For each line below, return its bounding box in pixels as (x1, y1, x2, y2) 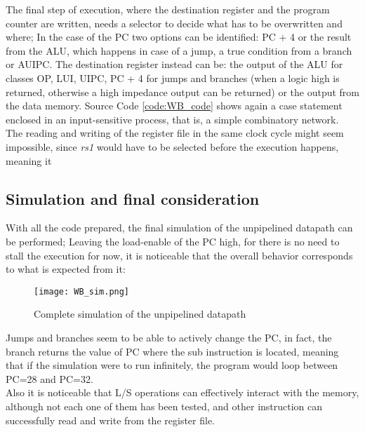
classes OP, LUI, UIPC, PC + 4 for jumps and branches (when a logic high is (6, 70, 340, 85)
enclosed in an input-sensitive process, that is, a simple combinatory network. (6, 112, 339, 126)
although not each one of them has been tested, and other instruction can (6, 398, 323, 413)
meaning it (6, 153, 52, 168)
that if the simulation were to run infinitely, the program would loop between (6, 358, 338, 372)
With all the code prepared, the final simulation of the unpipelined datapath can (6, 220, 353, 235)
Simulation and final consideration (6, 187, 260, 209)
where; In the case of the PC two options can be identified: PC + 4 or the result (6, 29, 352, 44)
